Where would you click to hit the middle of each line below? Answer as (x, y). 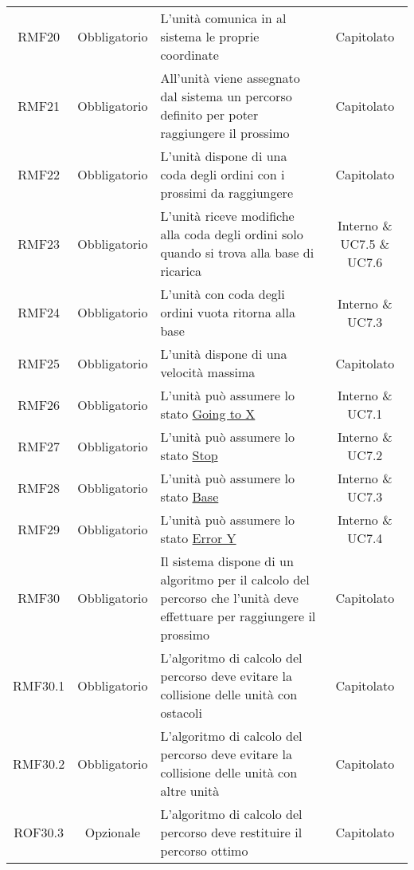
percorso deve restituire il (231, 832)
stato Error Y (198, 538)
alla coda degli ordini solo (232, 234)
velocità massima (208, 372)
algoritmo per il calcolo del (235, 579)
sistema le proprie (210, 36)
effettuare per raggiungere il (238, 616)
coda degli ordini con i (223, 174)
